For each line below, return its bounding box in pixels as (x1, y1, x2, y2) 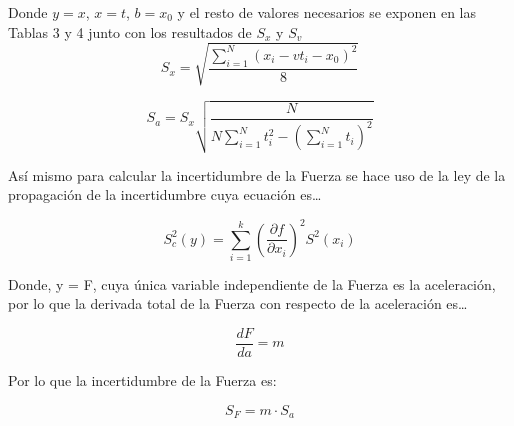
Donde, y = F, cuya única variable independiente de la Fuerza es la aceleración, (8, 273, 496, 294)
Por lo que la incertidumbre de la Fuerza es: (8, 370, 277, 391)
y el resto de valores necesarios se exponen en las (177, 2, 476, 22)
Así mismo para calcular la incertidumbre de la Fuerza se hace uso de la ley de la (8, 164, 506, 185)
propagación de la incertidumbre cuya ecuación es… (8, 184, 322, 205)
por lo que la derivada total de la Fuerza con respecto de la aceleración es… (8, 293, 468, 314)
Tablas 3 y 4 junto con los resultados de (8, 21, 252, 42)
